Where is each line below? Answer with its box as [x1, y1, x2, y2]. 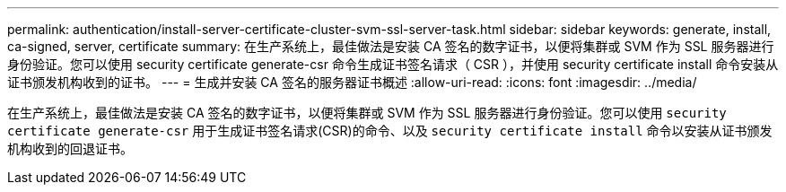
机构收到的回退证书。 [7, 141, 133, 156]
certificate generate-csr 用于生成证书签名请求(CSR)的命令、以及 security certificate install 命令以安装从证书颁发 [7, 123, 773, 138]
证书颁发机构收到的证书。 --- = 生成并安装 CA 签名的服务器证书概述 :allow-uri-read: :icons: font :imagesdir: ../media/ [7, 74, 697, 90]
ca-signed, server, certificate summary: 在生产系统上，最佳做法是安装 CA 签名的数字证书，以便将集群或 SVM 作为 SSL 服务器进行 [7, 39, 774, 54]
